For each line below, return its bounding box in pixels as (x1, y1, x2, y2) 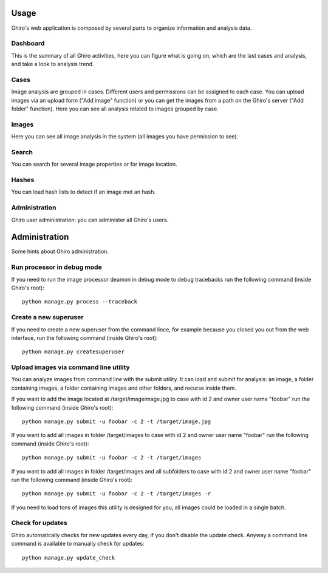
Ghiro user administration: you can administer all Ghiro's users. (11, 216, 169, 223)
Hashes (11, 176, 35, 185)
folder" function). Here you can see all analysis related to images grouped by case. (11, 105, 219, 112)
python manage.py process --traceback (22, 298, 138, 305)
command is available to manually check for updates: (11, 540, 145, 548)
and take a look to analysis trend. (11, 61, 94, 68)
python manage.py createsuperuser (22, 348, 125, 355)
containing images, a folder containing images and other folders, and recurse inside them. (11, 384, 237, 392)
